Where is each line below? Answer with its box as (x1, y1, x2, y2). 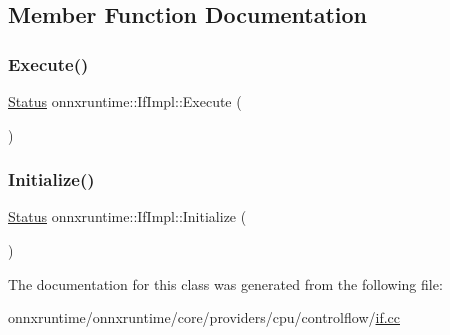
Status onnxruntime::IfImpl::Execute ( (8, 91, 242, 111)
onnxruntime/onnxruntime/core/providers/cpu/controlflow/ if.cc (8, 307, 400, 328)
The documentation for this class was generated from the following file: (8, 273, 443, 294)
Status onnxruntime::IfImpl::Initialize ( (8, 206, 247, 227)
